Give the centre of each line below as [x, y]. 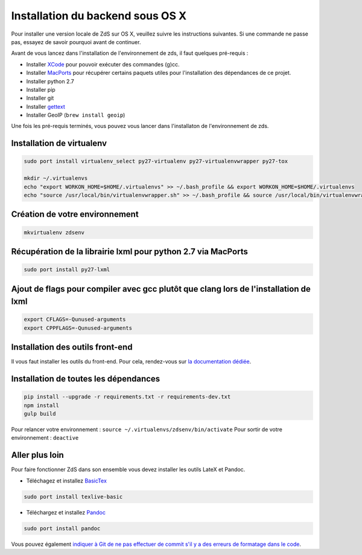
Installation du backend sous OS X [99, 16]
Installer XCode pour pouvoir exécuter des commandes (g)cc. [103, 64]
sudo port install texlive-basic [73, 496]
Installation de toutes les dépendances [86, 379]
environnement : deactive [45, 438]
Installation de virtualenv [59, 143]
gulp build [40, 414]
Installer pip [41, 89]
